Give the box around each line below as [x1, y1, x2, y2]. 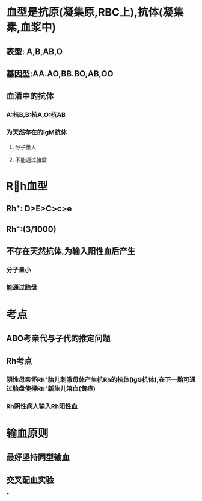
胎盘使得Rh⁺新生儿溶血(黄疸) [12, 384, 96, 393]
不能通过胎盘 [14, 156, 47, 163]
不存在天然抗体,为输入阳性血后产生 [6, 246, 136, 256]
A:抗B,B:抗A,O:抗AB [6, 111, 66, 119]
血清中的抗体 [6, 91, 54, 101]
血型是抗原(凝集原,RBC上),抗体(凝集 [6, 5, 184, 19]
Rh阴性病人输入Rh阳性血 [6, 402, 78, 410]
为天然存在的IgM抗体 [6, 128, 67, 137]
